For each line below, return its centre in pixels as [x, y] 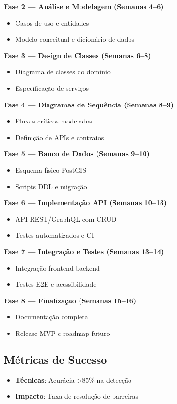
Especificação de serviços [52, 88]
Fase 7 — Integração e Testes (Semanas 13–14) [84, 251]
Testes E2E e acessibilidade [56, 284]
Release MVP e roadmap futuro [63, 333]
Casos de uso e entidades [52, 23]
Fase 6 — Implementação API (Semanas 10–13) [86, 202]
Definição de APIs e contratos [60, 137]
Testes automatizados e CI [55, 235]
